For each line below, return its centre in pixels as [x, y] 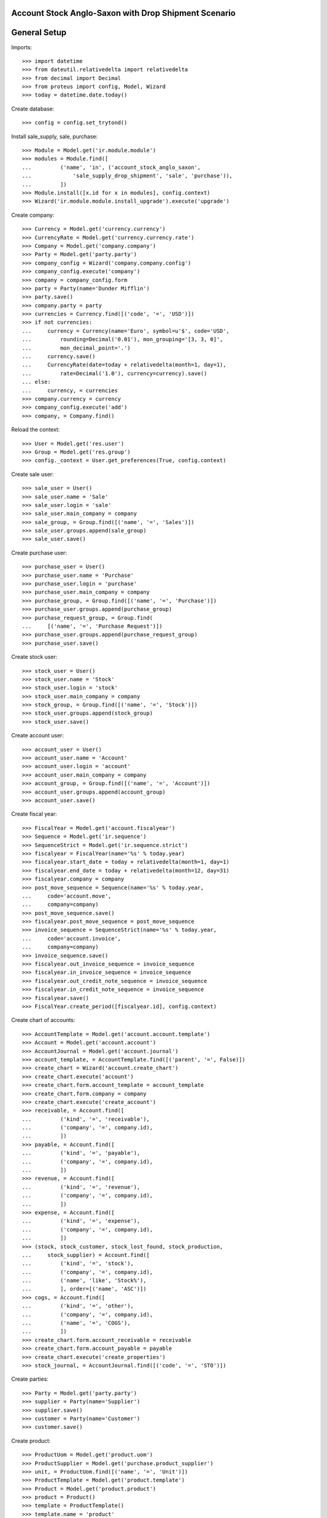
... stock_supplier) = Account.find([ [86, 1255]
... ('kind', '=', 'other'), [78, 1306]
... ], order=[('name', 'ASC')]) [84, 1289]
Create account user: [38, 735]
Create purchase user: [39, 553]
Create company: [33, 215]
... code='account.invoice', [71, 938]
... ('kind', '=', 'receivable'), [86, 1119]
